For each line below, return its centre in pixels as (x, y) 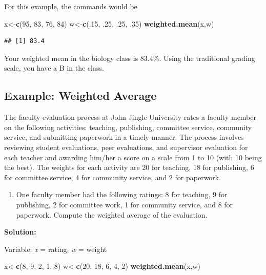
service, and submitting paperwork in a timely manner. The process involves (124, 137)
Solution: (20, 232)
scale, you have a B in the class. (54, 68)
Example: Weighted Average (80, 96)
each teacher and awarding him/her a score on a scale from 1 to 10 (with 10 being (133, 157)
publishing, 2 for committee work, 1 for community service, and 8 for (125, 204)
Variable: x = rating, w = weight (56, 249)
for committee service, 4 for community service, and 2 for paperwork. (113, 177)
